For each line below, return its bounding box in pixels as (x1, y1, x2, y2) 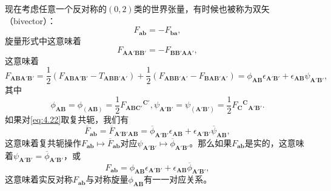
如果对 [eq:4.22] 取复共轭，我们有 (5, 113, 129, 126)
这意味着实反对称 (5, 173, 73, 186)
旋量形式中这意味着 (5, 34, 81, 47)
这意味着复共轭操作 (5, 136, 81, 149)
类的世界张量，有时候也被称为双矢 (133, 2, 270, 15)
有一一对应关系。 (144, 173, 212, 186)
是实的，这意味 (244, 136, 304, 149)
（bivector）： (5, 14, 56, 27)
